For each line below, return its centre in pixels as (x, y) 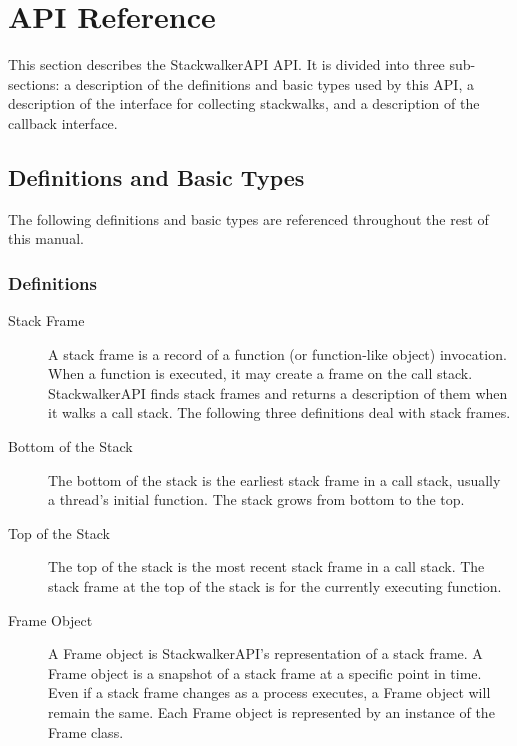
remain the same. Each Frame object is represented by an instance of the (271, 712)
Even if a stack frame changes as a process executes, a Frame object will (269, 692)
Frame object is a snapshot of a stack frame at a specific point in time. (265, 672)
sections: (34, 83)
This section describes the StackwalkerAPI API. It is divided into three (226, 64)
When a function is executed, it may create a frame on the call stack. (260, 373)
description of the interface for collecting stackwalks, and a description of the (244, 103)
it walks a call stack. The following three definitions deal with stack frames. (279, 412)
